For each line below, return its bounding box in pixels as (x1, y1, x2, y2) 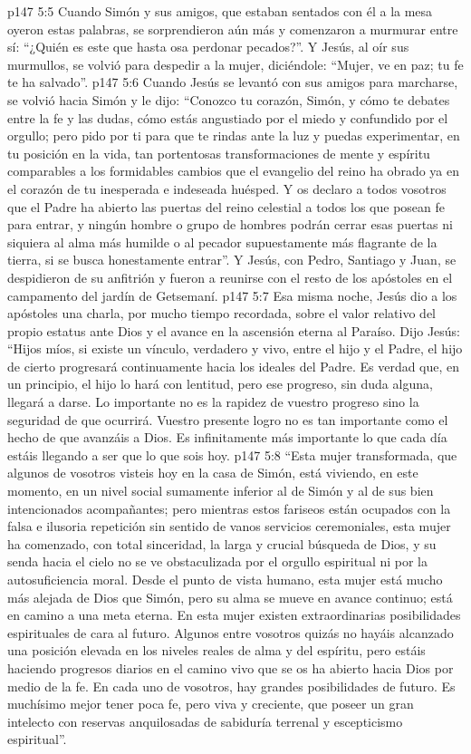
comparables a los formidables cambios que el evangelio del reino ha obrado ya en (7, 161, 459, 180)
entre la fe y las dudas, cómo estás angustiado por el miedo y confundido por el (7, 108, 448, 127)
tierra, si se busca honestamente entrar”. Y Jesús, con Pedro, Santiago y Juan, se (7, 250, 457, 269)
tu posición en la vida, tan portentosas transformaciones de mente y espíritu (7, 143, 430, 162)
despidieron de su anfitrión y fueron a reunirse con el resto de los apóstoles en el (7, 267, 453, 286)
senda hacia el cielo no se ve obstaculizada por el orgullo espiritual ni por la (7, 552, 428, 571)
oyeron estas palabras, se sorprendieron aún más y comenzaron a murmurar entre (7, 19, 458, 38)
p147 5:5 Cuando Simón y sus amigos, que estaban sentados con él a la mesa (7, 2, 433, 20)
